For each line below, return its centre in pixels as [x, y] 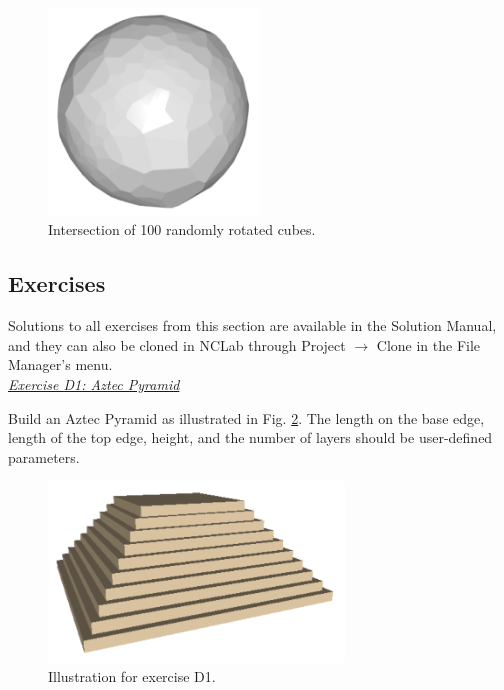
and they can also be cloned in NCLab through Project [177, 344]
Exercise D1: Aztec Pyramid [94, 384]
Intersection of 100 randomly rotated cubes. [182, 229]
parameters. [44, 456]
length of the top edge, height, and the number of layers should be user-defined [250, 437]
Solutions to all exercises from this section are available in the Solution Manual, [252, 325]
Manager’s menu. [60, 364]
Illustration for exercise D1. [132, 676]
